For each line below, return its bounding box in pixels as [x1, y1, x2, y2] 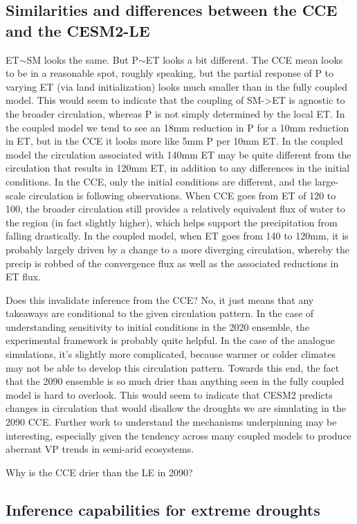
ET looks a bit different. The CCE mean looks [145, 52, 343, 66]
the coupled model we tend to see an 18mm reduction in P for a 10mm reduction [6, 120, 349, 134]
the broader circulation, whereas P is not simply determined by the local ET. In [6, 106, 345, 120]
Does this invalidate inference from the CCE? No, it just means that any [6, 292, 314, 307]
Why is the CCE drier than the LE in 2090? [6, 464, 193, 479]
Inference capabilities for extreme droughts [6, 498, 320, 520]
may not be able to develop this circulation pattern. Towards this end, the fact [6, 360, 340, 374]
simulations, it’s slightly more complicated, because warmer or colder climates [6, 347, 336, 361]
